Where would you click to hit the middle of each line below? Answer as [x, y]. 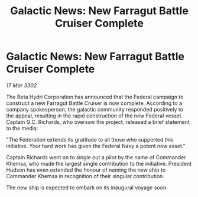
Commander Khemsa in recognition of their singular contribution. [85, 176]
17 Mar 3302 [22, 85]
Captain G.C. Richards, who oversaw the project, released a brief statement [98, 122]
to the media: [22, 128]
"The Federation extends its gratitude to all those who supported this [90, 139]
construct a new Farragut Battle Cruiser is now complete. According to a [94, 103]
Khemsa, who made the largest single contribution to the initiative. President [99, 163]
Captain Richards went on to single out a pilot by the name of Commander [96, 157]
